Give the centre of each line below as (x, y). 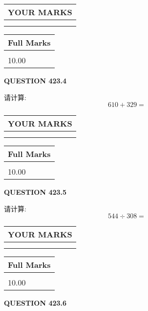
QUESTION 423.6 (35, 303)
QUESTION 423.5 (35, 192)
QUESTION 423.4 (35, 80)
